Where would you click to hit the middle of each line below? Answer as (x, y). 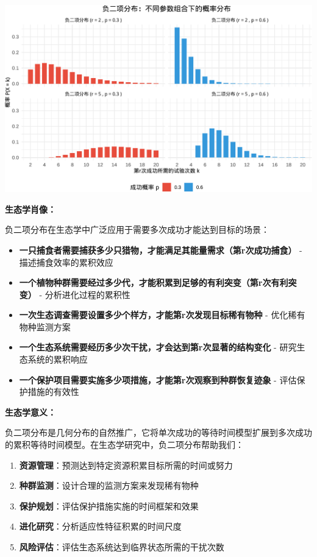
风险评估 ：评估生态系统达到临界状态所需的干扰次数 (122, 547)
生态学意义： (30, 412)
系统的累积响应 (58, 359)
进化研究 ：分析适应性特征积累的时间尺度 (100, 526)
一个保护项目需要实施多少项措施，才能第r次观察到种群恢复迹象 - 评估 (158, 379)
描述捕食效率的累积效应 (66, 262)
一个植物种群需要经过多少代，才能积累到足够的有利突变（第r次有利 (154, 282)
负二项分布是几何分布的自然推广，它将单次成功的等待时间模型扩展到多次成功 (158, 432)
